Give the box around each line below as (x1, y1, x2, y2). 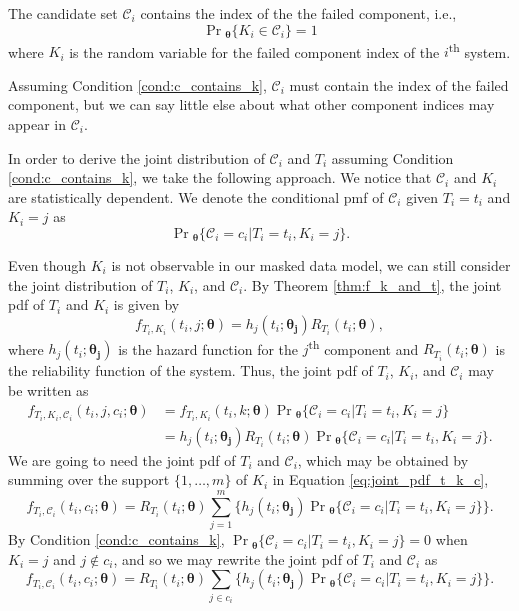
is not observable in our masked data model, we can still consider (111, 255, 511, 275)
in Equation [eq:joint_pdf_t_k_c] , (272, 469, 489, 490)
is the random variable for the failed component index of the (69, 41, 440, 62)
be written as (8, 380, 89, 401)
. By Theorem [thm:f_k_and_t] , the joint (243, 274, 502, 295)
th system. (448, 38, 511, 62)
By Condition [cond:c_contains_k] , (8, 529, 225, 550)
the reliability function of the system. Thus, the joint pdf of (8, 360, 373, 381)
